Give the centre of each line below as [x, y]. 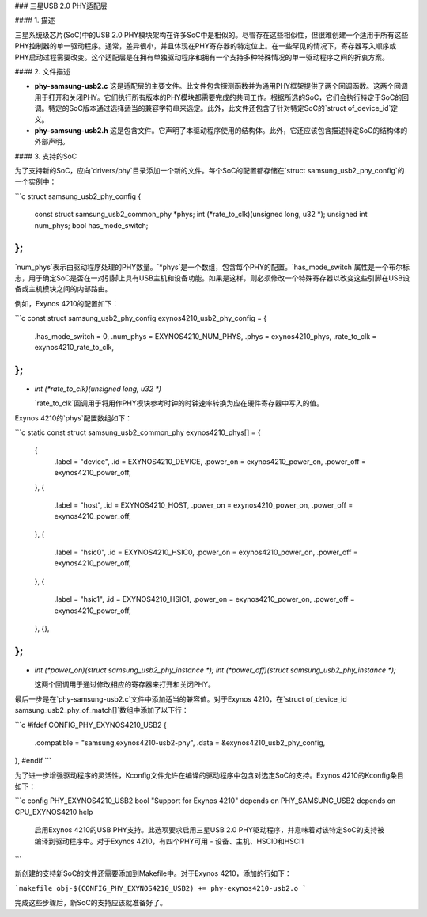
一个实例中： [36, 181]
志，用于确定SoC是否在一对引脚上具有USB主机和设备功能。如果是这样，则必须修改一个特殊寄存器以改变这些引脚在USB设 [212, 278]
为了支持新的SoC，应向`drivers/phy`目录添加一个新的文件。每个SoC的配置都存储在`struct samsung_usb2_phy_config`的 [210, 171]
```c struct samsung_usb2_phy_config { [78, 196]
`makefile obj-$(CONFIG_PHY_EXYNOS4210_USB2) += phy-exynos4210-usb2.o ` [161, 888]
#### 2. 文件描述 [42, 71]
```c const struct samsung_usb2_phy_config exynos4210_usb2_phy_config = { [141, 318]
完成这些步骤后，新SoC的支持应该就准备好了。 [91, 903]
